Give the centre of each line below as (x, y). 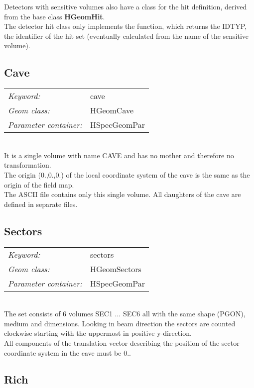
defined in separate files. (41, 204)
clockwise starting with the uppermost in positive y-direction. (98, 333)
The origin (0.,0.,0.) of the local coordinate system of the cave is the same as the (127, 174)
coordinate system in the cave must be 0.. (67, 352)
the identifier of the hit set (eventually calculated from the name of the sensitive (127, 36)
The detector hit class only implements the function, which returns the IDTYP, (125, 26)
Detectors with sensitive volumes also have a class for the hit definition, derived (126, 6)
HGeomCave (112, 110)
